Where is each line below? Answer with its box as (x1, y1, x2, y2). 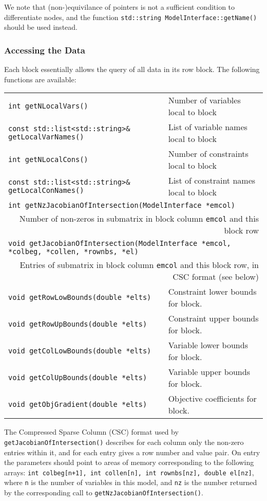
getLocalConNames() (8, 186, 84, 195)
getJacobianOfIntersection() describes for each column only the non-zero (4, 436, 244, 447)
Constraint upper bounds (168, 312, 259, 325)
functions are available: (4, 74, 77, 84)
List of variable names (168, 121, 247, 133)
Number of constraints (168, 148, 249, 160)
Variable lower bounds (168, 339, 248, 351)
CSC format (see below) (173, 271, 259, 283)
